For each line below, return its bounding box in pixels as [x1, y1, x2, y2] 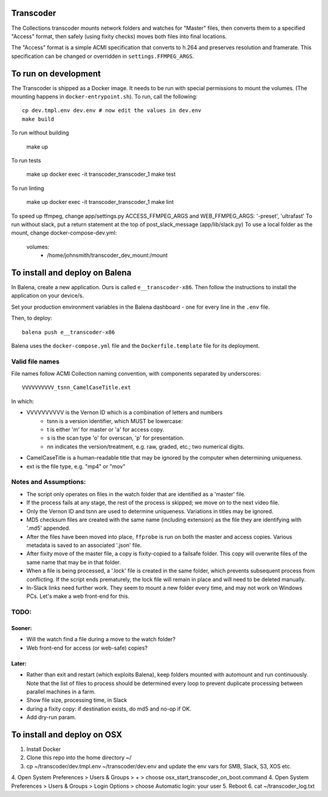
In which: [11, 398, 35, 405]
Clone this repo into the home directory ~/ [26, 754, 132, 761]
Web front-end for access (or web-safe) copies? [26, 644, 148, 651]
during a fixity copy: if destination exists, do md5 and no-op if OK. [26, 705, 191, 712]
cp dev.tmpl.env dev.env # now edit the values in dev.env [22, 107, 202, 114]
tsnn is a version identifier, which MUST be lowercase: [47, 417, 183, 424]
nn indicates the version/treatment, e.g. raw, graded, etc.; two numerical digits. [47, 443, 245, 450]
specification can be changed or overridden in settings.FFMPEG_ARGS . [11, 52, 194, 60]
